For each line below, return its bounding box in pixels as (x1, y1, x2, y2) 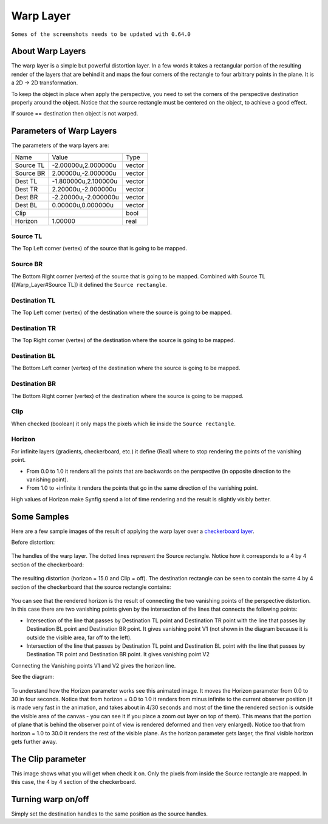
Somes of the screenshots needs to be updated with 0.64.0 (11, 30, 191, 38)
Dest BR (15, 193, 38, 201)
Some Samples (11, 511, 69, 522)
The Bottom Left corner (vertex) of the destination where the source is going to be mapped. (11, 365, 241, 372)
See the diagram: (11, 673, 55, 681)
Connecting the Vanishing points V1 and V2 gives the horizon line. (11, 662, 176, 669)
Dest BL (15, 201, 38, 209)
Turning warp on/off (11, 794, 89, 805)
